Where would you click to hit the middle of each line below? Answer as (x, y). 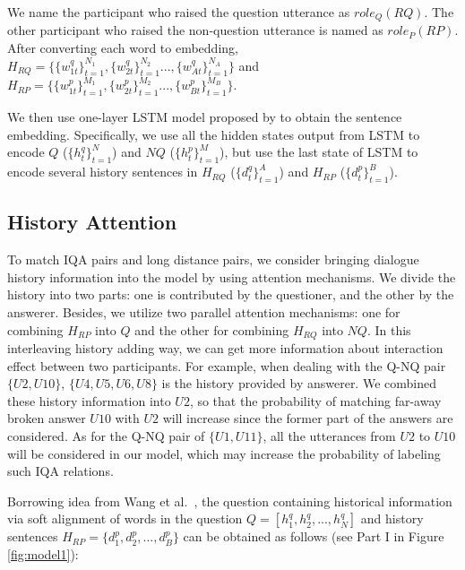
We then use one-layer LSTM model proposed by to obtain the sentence (205, 117)
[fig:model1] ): (43, 553)
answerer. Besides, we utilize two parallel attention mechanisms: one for (204, 312)
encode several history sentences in (103, 172)
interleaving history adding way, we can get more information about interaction (225, 348)
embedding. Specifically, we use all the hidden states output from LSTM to (214, 134)
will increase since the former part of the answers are (308, 418)
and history (392, 518)
